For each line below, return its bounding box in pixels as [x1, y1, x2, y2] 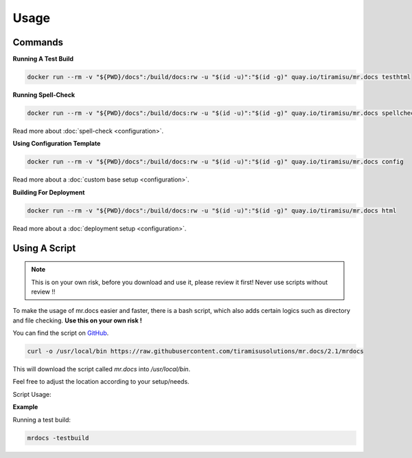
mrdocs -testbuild [27, 434, 89, 441]
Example [12, 403, 38, 411]
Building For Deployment [12, 188, 85, 196]
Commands [12, 36, 64, 48]
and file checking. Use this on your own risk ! [12, 316, 142, 325]
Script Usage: [12, 390, 51, 398]
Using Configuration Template [12, 140, 101, 148]
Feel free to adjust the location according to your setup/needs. [12, 378, 190, 386]
